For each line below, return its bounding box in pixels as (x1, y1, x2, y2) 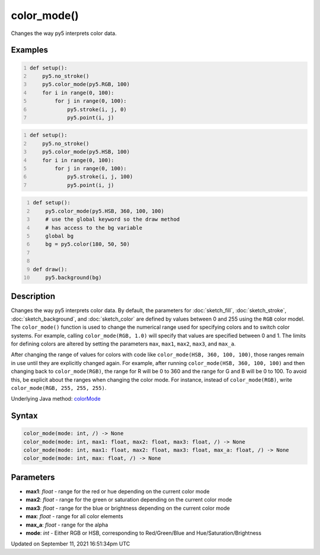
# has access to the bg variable (45, 224, 142, 231)
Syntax (11, 411, 38, 421)
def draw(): (33, 266, 68, 272)
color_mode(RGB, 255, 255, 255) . (11, 384, 107, 391)
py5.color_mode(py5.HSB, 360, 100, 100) (45, 208, 164, 214)
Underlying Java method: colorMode (11, 395, 101, 402)
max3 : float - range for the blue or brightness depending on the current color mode (25, 505, 231, 512)
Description (11, 291, 56, 302)
